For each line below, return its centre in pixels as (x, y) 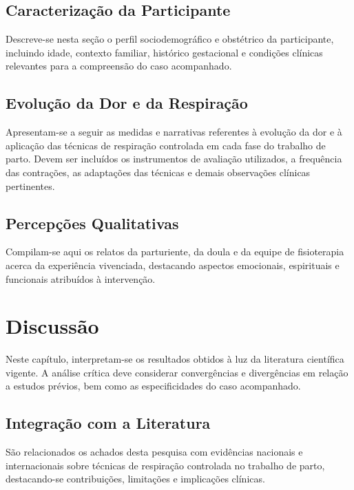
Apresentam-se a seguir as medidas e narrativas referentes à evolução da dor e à (174, 132)
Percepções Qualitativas (92, 223)
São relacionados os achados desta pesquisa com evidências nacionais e (154, 452)
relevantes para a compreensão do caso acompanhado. (119, 66)
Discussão (52, 326)
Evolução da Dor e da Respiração (127, 103)
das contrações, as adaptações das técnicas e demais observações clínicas (158, 172)
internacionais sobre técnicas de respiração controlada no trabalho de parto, (165, 465)
